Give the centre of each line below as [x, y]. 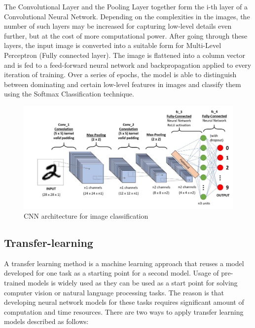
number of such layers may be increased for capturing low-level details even [118, 26]
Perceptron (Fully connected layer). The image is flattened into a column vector [125, 55]
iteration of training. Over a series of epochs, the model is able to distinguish [120, 74]
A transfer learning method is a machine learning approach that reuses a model [124, 263]
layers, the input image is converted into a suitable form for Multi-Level [113, 45]
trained [15, 282]
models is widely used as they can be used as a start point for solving [133, 282]
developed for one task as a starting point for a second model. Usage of [111, 273]
